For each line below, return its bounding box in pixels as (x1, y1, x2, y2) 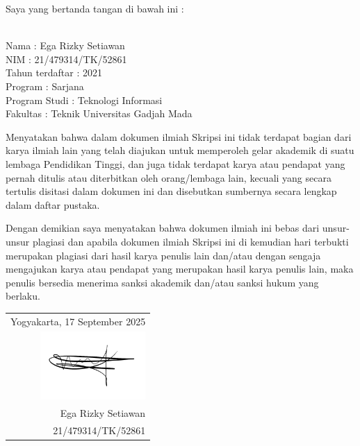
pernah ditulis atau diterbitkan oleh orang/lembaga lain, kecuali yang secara (6, 170, 332, 185)
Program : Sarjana (6, 78, 84, 93)
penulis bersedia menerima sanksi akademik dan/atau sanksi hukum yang (6, 275, 319, 289)
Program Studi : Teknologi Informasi (6, 92, 163, 107)
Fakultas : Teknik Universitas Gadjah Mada (6, 106, 193, 121)
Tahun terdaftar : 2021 (6, 65, 102, 80)
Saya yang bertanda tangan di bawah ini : (6, 1, 184, 15)
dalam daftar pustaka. (6, 197, 100, 212)
